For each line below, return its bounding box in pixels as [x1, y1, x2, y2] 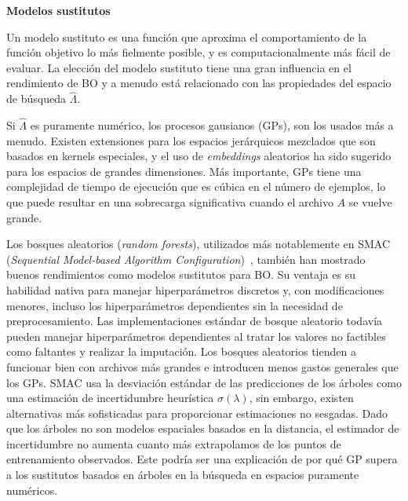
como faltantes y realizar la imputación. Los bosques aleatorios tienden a [6, 343, 356, 360]
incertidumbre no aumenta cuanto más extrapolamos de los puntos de [6, 435, 341, 452]
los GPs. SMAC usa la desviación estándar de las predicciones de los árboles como [6, 374, 402, 390]
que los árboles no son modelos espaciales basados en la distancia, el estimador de [6, 420, 399, 437]
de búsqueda [6, 90, 66, 107]
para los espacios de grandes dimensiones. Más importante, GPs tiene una [6, 163, 362, 179]
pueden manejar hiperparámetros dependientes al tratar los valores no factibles [6, 327, 386, 344]
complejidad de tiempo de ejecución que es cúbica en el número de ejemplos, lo [6, 178, 386, 195]
